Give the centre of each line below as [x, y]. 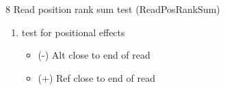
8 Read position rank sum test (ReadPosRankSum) [113, 9]
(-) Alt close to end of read [94, 55]
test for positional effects [73, 32]
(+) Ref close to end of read [96, 77]
